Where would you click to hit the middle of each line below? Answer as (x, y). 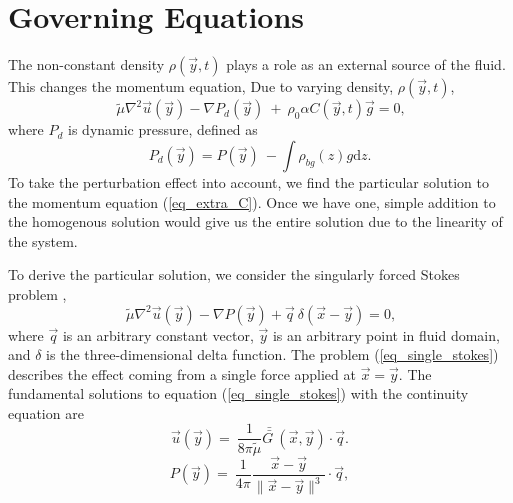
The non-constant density (86, 64)
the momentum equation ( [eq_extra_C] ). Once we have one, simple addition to (252, 201)
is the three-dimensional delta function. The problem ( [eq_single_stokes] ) (272, 354)
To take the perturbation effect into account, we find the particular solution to (248, 181)
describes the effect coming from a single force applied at (182, 373)
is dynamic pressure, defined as (163, 129)
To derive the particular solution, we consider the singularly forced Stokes (234, 274)
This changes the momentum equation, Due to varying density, (201, 86)
